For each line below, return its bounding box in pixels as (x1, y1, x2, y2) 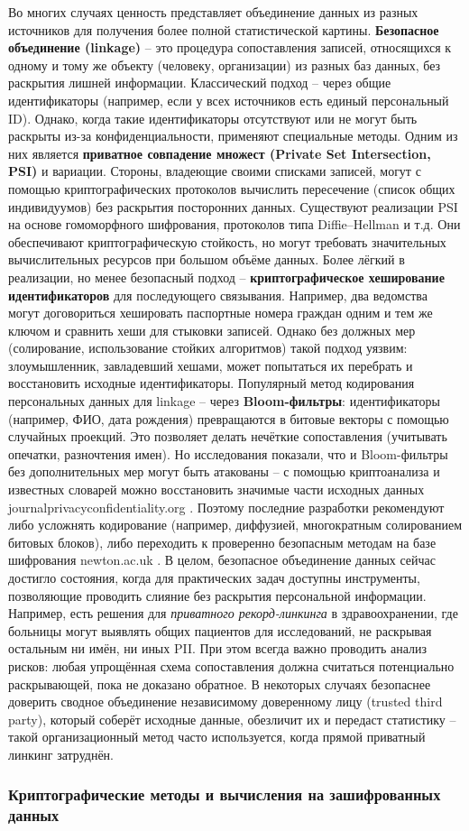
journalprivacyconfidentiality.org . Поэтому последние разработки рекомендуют (8, 497, 445, 516)
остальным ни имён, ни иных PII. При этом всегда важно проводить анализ (8, 639, 428, 658)
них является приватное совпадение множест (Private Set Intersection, (8, 143, 431, 162)
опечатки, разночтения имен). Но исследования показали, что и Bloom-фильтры (8, 444, 448, 463)
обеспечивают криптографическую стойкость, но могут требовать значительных (8, 232, 446, 251)
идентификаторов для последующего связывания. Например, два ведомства (8, 285, 428, 304)
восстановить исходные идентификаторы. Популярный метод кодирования (8, 374, 415, 392)
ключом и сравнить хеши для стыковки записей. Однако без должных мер (8, 320, 416, 339)
